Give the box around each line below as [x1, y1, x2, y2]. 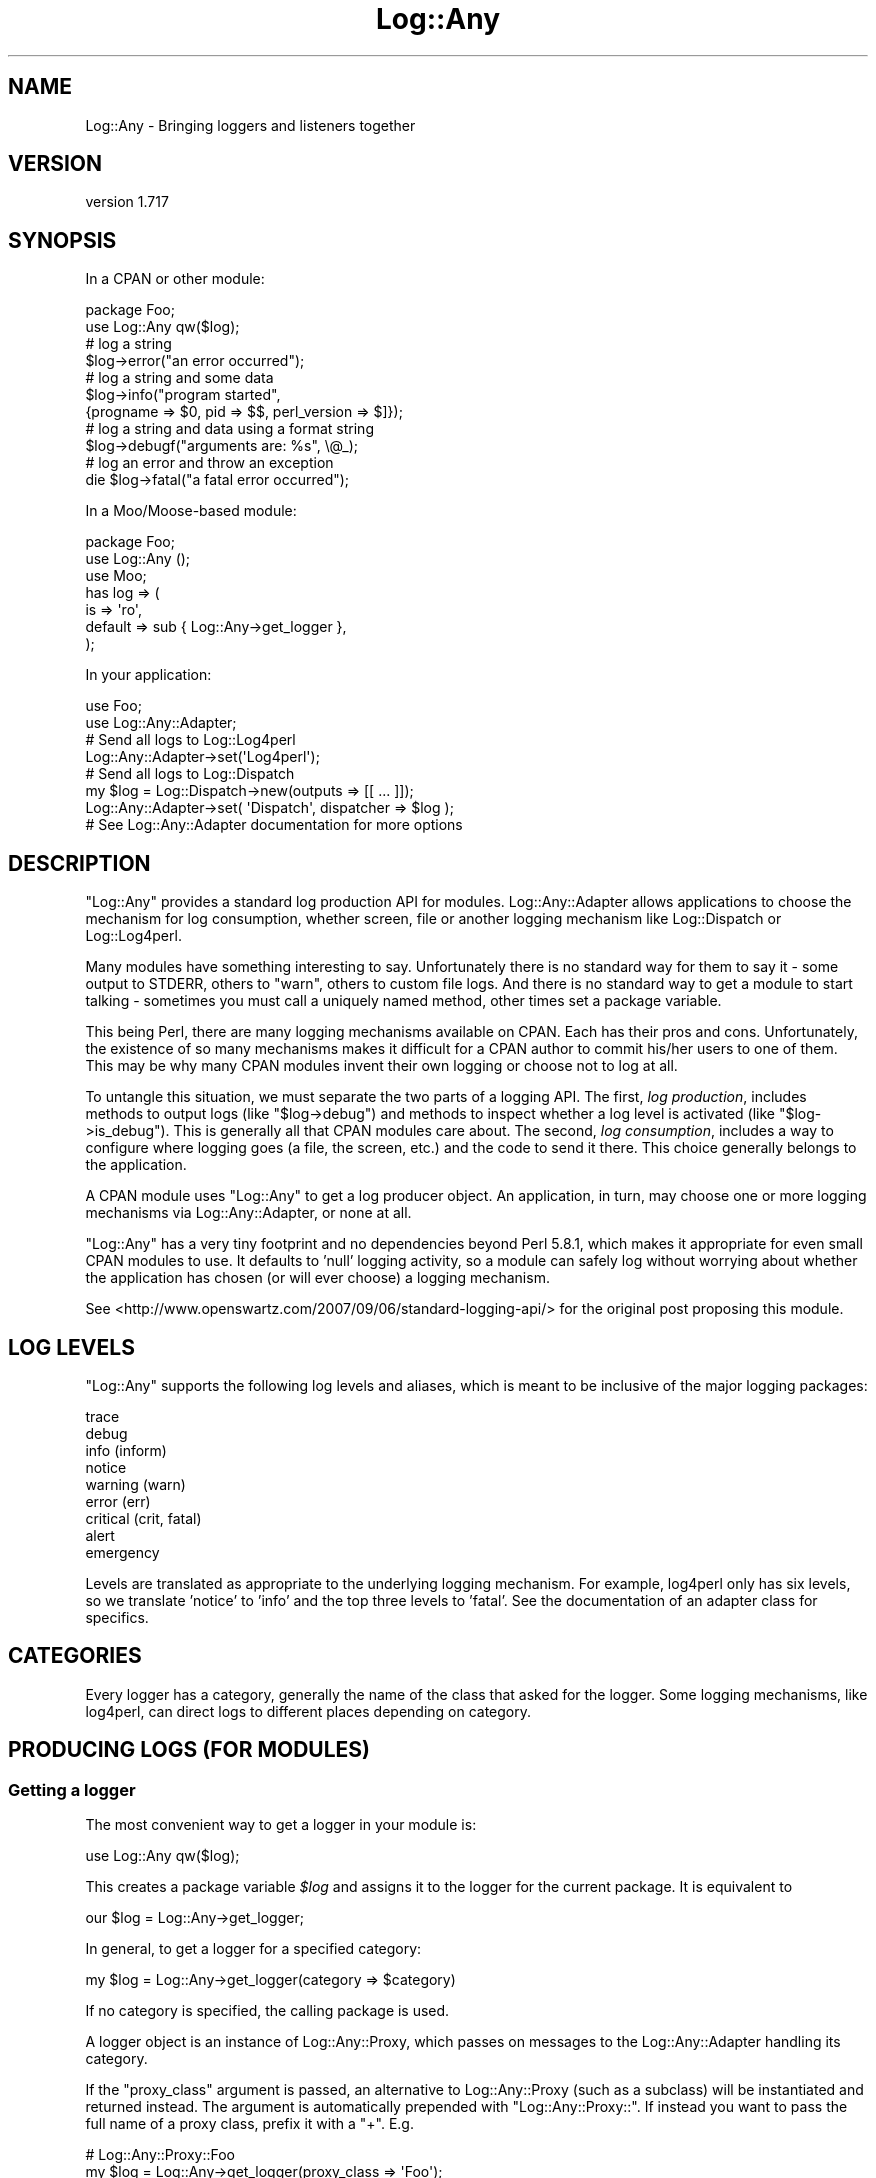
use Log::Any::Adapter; [85, 714, 237, 732]
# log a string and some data [85, 369, 274, 387]
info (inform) [85, 1441, 167, 1459]
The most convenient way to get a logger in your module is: [85, 1816, 477, 1834]
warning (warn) [85, 1475, 186, 1493]
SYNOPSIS [8, 227, 117, 253]
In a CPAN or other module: [85, 270, 265, 288]
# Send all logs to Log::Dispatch [85, 765, 295, 783]
